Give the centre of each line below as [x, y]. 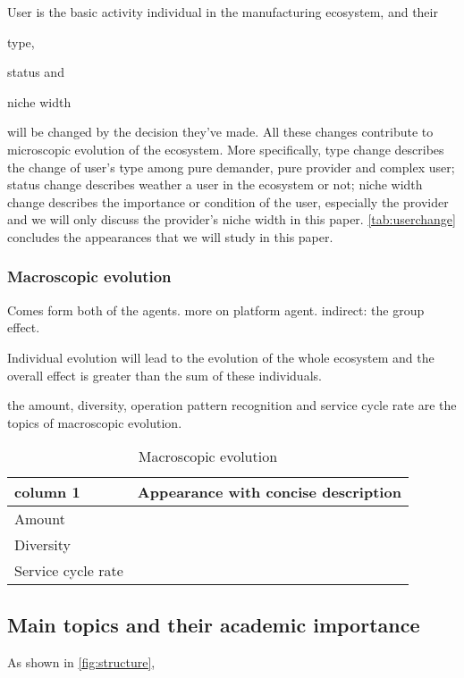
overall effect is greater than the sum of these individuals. [165, 375]
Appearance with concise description [269, 492]
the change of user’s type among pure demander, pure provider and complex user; [231, 167]
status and [36, 72]
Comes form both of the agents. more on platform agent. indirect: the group [216, 310]
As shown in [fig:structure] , [81, 661]
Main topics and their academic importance [214, 624]
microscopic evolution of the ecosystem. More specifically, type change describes [226, 149]
